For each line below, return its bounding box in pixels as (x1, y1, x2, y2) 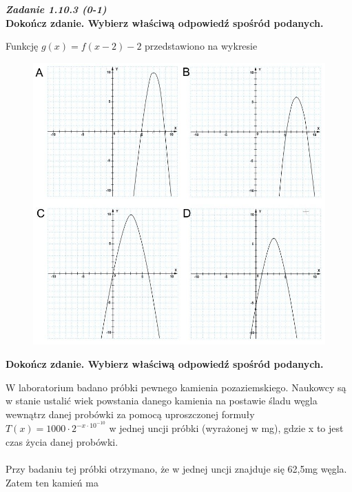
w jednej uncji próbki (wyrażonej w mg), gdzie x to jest (109, 421, 344, 435)
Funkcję (6, 39, 39, 53)
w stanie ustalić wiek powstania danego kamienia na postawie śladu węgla (6, 393, 318, 408)
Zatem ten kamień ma (6, 475, 99, 489)
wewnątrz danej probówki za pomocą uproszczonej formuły (6, 406, 255, 421)
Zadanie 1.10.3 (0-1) (6, 2, 107, 16)
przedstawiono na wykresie (145, 39, 258, 53)
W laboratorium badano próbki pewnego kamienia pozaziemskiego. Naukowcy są (6, 380, 346, 394)
